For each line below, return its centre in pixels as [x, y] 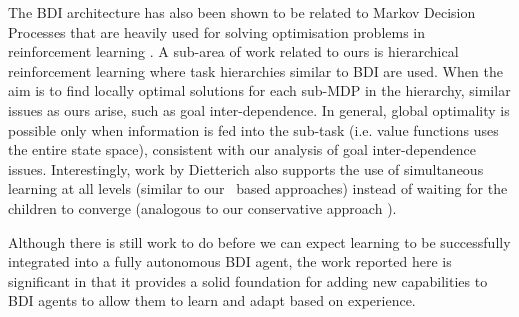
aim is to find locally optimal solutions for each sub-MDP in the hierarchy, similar [259, 90]
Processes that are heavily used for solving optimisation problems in [217, 31]
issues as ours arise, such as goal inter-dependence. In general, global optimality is [259, 109]
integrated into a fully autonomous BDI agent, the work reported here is [230, 261]
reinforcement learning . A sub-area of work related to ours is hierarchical [233, 51]
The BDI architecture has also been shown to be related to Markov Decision [242, 12]
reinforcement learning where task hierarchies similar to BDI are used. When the [255, 70]
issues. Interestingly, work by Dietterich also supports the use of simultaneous [246, 168]
